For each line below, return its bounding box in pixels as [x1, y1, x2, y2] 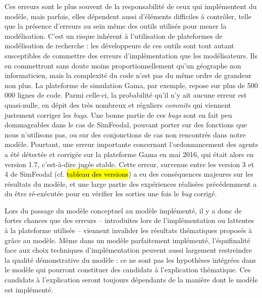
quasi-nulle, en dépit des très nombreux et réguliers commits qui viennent [5, 99, 231, 110]
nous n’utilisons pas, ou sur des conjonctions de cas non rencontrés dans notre [5, 129, 246, 139]
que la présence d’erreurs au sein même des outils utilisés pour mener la [5, 21, 227, 31]
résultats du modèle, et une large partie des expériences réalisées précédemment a [5, 178, 257, 189]
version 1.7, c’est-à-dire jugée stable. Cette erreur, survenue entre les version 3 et [5, 159, 254, 169]
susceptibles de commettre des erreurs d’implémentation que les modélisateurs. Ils [5, 50, 257, 60]
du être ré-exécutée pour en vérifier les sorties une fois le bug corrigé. [5, 188, 217, 199]
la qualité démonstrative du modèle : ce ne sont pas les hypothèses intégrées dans [5, 254, 256, 265]
